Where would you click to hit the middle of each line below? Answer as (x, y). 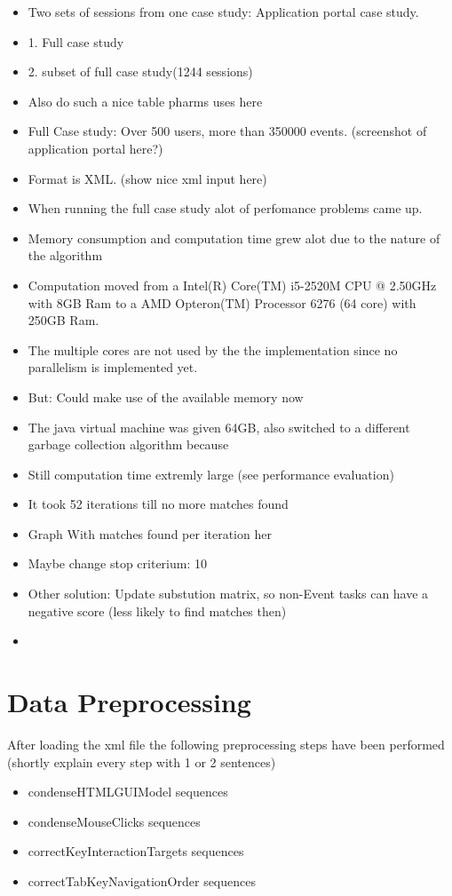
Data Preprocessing (129, 702)
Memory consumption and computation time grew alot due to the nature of (234, 238)
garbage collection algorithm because (128, 444)
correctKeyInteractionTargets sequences (136, 851)
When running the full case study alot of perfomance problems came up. (225, 208)
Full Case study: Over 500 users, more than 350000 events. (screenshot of (227, 131)
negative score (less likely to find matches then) (157, 611)
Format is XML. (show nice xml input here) (147, 178)
